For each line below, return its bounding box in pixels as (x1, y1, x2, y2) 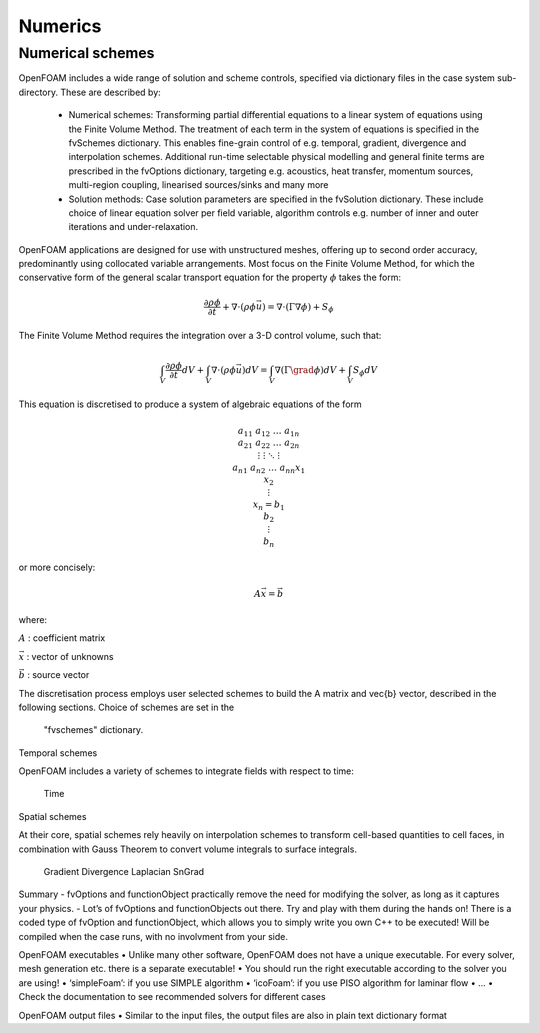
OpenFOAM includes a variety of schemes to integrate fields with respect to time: (18, 765, 355, 777)
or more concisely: (18, 561, 96, 574)
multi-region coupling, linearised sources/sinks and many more (68, 179, 329, 191)
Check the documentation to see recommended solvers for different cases (18, 991, 326, 1003)
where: (18, 613, 48, 625)
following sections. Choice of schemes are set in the (18, 701, 235, 713)
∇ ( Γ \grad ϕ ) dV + (274, 364, 347, 375)
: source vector (26, 669, 90, 681)
